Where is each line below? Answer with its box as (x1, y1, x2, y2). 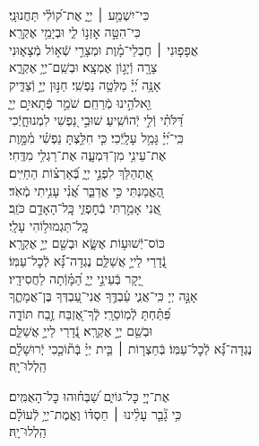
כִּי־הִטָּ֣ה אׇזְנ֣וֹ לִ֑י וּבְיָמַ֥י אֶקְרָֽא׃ (9, 22, 141, 41)
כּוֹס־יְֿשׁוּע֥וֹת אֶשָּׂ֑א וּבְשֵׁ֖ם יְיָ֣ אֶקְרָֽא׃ (9, 233, 165, 252)
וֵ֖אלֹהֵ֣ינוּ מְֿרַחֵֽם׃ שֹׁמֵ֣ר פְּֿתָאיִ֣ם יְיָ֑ (9, 92, 151, 111)
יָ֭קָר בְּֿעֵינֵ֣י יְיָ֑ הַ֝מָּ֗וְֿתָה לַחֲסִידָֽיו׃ (9, 268, 142, 287)
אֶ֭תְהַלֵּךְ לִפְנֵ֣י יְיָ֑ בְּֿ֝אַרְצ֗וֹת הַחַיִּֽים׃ (9, 162, 153, 181)
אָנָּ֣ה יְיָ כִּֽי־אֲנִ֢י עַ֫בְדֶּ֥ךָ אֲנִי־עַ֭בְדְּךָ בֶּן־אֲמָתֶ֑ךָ (9, 286, 198, 305)
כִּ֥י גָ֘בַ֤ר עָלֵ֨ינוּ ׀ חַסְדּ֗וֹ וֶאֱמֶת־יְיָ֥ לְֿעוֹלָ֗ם (9, 404, 182, 423)
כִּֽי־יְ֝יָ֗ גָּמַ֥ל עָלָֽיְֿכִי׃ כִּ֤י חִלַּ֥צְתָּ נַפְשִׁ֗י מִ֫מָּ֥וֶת (9, 127, 184, 146)
